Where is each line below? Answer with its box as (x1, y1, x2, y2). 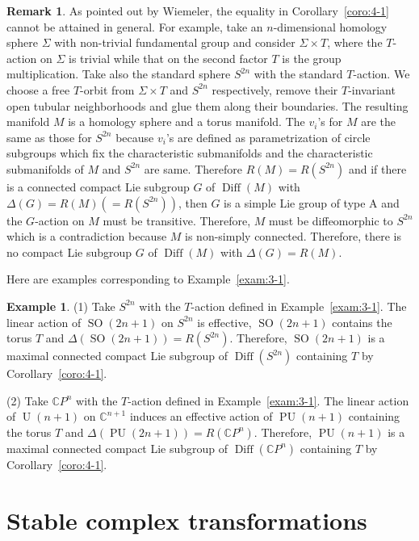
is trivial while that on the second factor (69, 49, 268, 66)
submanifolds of (6, 160, 84, 177)
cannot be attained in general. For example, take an (6, 18, 263, 35)
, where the (327, 34, 383, 51)
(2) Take (6, 392, 48, 409)
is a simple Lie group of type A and (224, 194, 400, 211)
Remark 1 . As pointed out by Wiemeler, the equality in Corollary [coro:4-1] (6, 2, 389, 19)
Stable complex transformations (6, 503, 367, 536)
